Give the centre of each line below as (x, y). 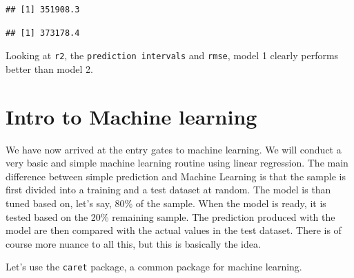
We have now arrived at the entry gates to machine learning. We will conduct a (174, 149)
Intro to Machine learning (131, 116)
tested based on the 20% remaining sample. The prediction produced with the (170, 216)
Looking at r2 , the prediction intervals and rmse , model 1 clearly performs (172, 55)
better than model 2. (49, 68)
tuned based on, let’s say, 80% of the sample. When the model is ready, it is (166, 203)
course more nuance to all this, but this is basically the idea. (133, 243)
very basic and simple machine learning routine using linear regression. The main (177, 163)
